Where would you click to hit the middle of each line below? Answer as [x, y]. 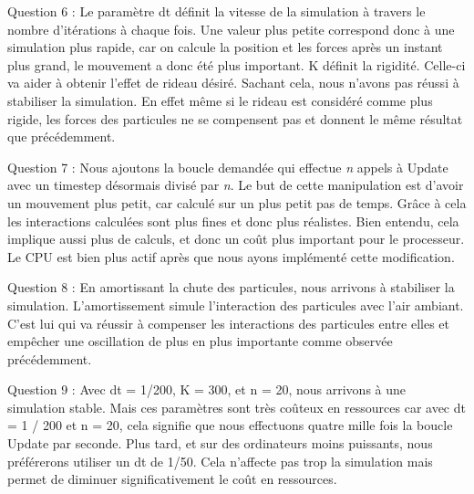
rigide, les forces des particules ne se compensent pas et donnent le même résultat [235, 118]
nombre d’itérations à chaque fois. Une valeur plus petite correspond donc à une [231, 29]
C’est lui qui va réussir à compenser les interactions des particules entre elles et [229, 323]
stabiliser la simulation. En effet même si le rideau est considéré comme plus [220, 100]
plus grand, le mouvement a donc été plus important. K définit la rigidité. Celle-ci [237, 64]
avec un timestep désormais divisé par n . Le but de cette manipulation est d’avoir [236, 185]
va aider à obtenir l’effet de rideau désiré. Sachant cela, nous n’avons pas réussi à [233, 83]
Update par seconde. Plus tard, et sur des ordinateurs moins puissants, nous [220, 443]
